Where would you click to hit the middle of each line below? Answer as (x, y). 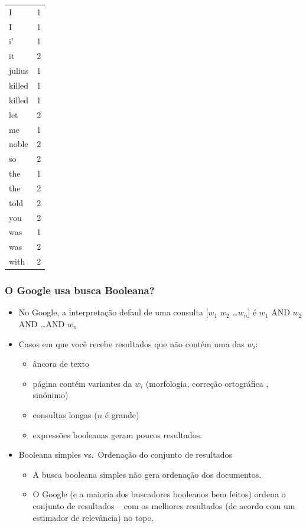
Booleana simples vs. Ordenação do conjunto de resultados (125, 454)
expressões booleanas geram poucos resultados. (118, 434)
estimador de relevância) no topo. (93, 517)
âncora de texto (61, 364)
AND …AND (42, 324)
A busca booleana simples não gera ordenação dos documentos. (147, 474)
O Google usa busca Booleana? (80, 290)
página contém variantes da (82, 383)
